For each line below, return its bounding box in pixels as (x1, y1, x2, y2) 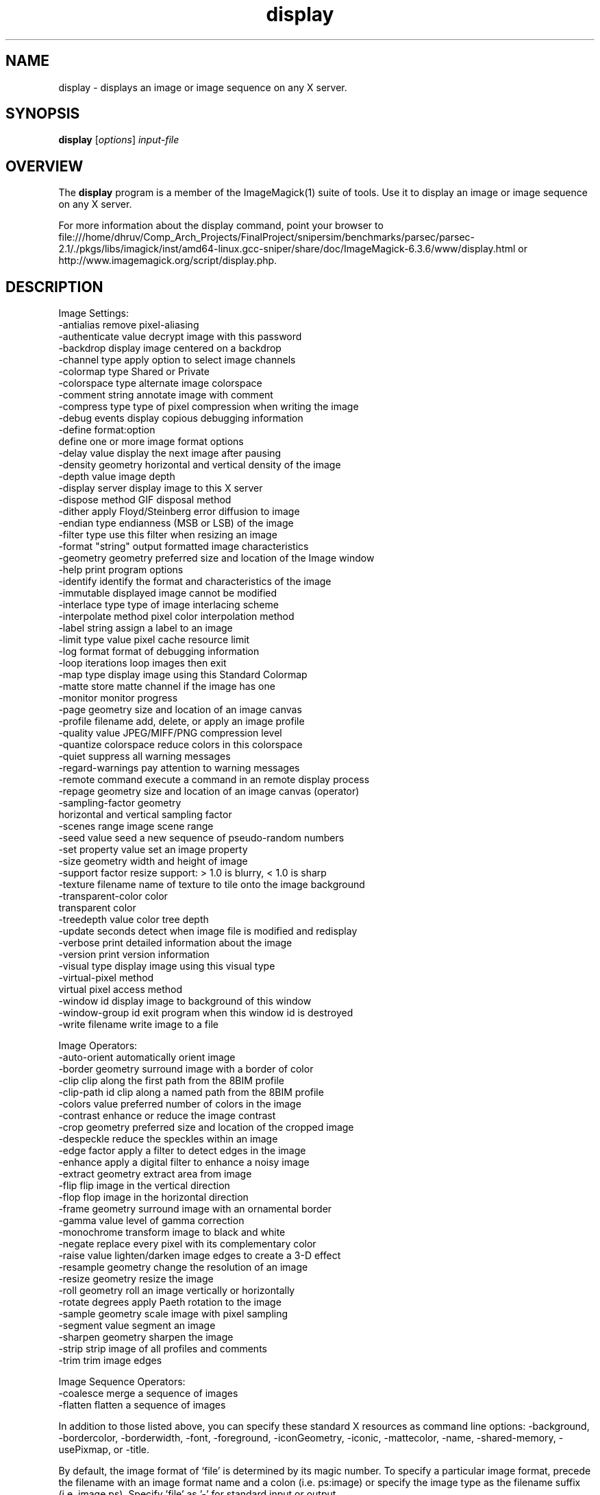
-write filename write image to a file (58, 1018, 218, 1031)
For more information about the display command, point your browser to (58, 219, 384, 232)
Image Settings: (58, 307, 129, 320)
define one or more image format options (58, 435, 244, 448)
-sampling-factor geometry (58, 797, 182, 809)
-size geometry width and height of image (58, 855, 248, 868)
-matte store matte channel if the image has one (58, 680, 275, 693)
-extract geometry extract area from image (58, 1168, 252, 1180)
